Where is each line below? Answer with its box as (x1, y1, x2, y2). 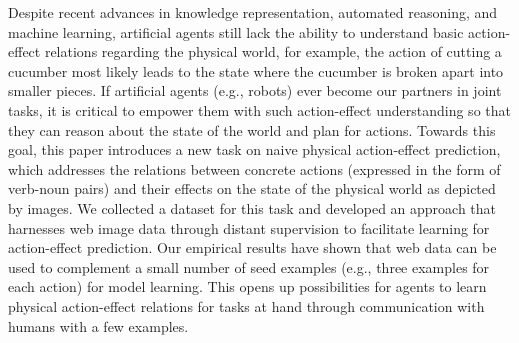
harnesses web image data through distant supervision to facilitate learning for (8, 217, 490, 238)
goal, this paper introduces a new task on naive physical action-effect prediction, (8, 139, 501, 160)
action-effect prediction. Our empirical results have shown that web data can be (8, 237, 497, 258)
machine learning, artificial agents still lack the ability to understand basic (8, 21, 464, 42)
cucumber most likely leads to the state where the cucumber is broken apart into (8, 60, 504, 81)
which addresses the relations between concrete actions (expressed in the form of (8, 158, 501, 179)
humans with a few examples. (8, 315, 189, 336)
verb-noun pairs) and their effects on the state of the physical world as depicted (8, 178, 496, 199)
